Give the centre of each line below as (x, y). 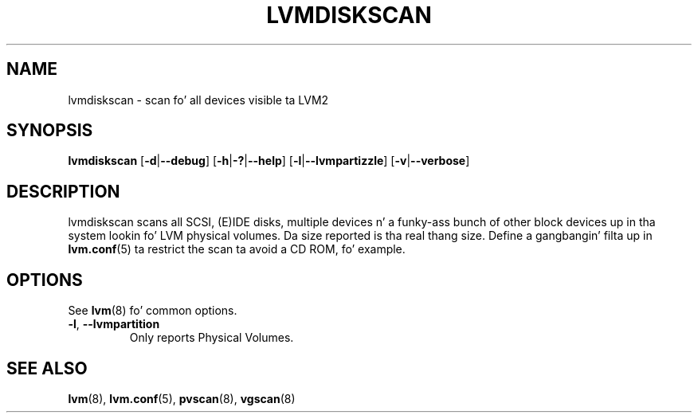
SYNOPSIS (50, 131)
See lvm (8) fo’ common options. (153, 311)
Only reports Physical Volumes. (212, 338)
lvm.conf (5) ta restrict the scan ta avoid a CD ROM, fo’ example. (237, 249)
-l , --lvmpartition (114, 324)
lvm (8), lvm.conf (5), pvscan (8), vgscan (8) (182, 398)
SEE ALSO (47, 368)
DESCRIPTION (63, 191)
